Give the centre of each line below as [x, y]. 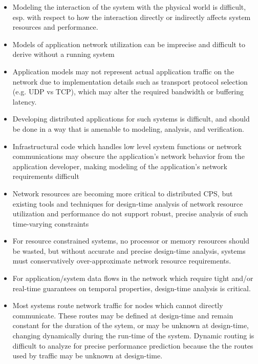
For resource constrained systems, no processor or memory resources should [131, 241]
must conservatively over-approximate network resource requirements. [122, 261]
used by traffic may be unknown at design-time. [88, 356]
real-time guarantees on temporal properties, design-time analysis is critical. [132, 288]
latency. [25, 101]
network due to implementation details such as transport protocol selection [130, 81]
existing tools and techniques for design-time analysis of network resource [128, 203]
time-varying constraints [51, 223]
